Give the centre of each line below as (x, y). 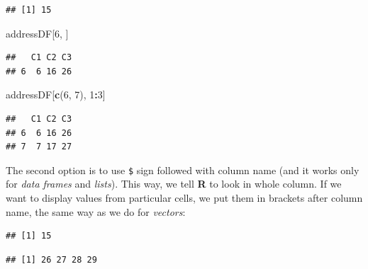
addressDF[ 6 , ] (37, 33)
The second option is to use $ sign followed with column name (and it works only (183, 170)
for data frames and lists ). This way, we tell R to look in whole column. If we (174, 184)
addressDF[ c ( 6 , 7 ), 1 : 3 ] (56, 95)
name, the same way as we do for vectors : (96, 211)
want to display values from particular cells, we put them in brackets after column (184, 198)
